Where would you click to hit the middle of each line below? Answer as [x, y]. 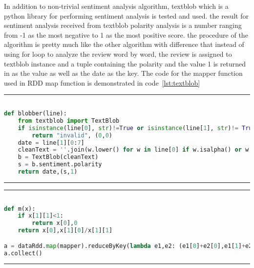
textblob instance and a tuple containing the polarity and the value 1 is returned [125, 63]
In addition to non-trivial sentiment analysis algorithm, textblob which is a [116, 6]
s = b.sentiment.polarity [60, 165]
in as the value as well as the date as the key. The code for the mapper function [123, 73]
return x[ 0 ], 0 [55, 223]
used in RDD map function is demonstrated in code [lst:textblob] [102, 82]
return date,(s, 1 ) [48, 172]
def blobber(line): [35, 113]
